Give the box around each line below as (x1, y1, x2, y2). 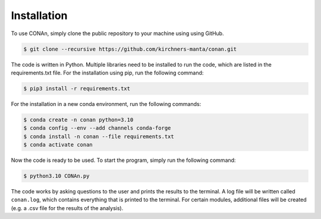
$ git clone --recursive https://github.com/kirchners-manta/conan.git (23, 45, 237, 52)
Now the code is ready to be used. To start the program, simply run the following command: (11, 157, 236, 164)
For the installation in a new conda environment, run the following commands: (11, 100, 202, 107)
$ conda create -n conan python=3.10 (23, 116, 134, 123)
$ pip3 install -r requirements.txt (23, 85, 131, 92)
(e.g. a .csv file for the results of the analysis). (11, 204, 124, 211)
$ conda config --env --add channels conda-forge (23, 125, 171, 132)
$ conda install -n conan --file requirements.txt (23, 133, 175, 140)
